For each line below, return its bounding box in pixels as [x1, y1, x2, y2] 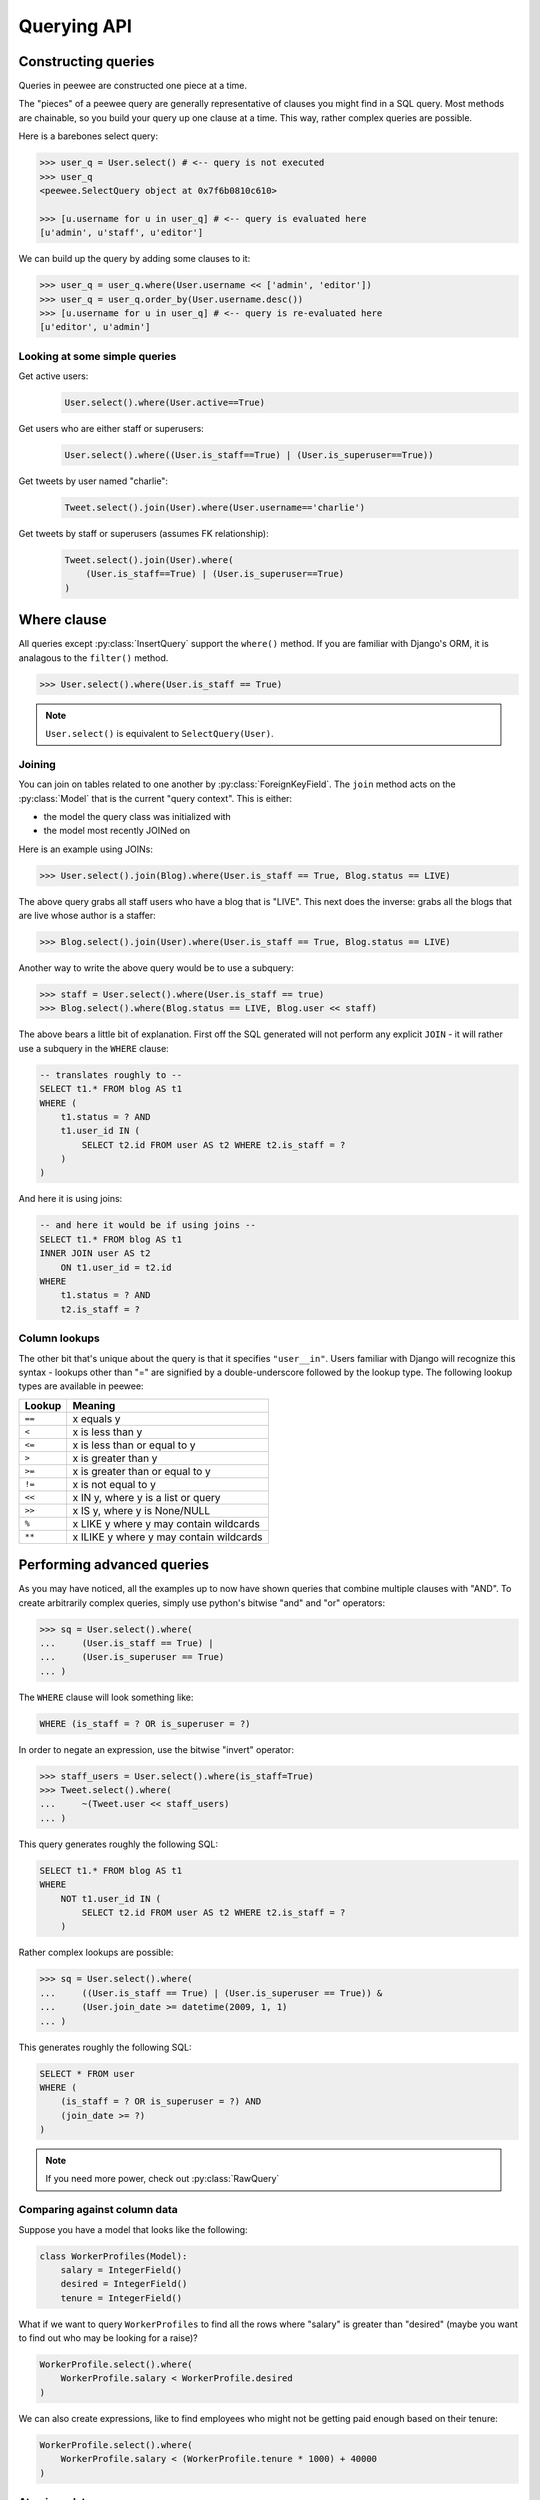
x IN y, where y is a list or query [72, 1490, 221, 1504]
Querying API [18, 15, 132, 37]
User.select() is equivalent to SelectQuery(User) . [45, 727, 274, 739]
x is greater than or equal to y [72, 1464, 212, 1478]
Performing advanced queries [18, 1556, 210, 1574]
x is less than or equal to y [72, 1438, 196, 1452]
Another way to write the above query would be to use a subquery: [18, 962, 294, 974]
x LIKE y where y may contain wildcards [72, 1516, 260, 1530]
